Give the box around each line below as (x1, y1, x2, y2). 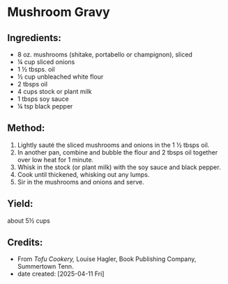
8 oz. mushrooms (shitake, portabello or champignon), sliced (17, 50, 193, 58)
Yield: (7, 198, 33, 210)
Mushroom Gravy (7, 4, 110, 20)
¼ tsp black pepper (17, 102, 73, 110)
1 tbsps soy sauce (17, 95, 69, 103)
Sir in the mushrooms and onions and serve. (17, 177, 144, 186)
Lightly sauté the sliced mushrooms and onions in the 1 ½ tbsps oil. (17, 141, 210, 149)
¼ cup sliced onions (17, 58, 75, 66)
